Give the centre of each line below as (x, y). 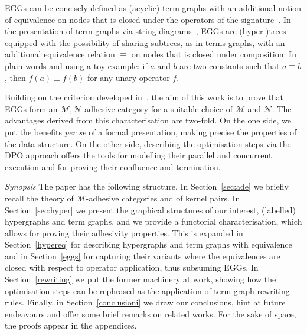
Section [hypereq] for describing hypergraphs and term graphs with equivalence (148, 244)
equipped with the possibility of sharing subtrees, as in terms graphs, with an (145, 42)
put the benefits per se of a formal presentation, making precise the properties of (151, 131)
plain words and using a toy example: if (76, 65)
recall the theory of (39, 198)
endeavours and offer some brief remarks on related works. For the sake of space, (151, 313)
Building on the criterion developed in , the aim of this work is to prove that (144, 97)
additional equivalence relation (60, 54)
